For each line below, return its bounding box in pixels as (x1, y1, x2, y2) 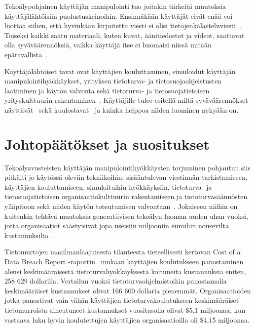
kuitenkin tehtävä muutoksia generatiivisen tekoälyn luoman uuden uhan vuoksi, (4, 210, 248, 221)
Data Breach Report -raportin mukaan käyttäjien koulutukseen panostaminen (4, 256, 244, 266)
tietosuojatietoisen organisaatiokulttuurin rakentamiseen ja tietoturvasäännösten (4, 191, 248, 202)
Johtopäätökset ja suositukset (4, 133, 210, 154)
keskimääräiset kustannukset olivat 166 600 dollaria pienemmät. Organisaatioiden (4, 285, 251, 295)
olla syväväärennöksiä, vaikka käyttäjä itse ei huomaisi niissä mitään (4, 40, 212, 50)
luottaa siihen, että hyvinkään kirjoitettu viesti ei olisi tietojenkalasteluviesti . (4, 20, 241, 31)
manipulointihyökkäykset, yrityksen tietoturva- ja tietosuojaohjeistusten (4, 76, 221, 86)
